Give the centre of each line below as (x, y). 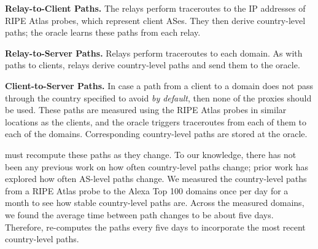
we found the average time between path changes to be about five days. (139, 214)
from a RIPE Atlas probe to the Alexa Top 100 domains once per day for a (147, 190)
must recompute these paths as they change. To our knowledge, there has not (151, 154)
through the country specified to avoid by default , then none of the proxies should (158, 97)
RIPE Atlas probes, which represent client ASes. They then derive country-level (155, 20)
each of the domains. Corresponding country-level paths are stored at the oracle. (156, 134)
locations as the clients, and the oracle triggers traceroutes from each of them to (156, 121)
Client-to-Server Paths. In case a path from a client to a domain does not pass (159, 85)
